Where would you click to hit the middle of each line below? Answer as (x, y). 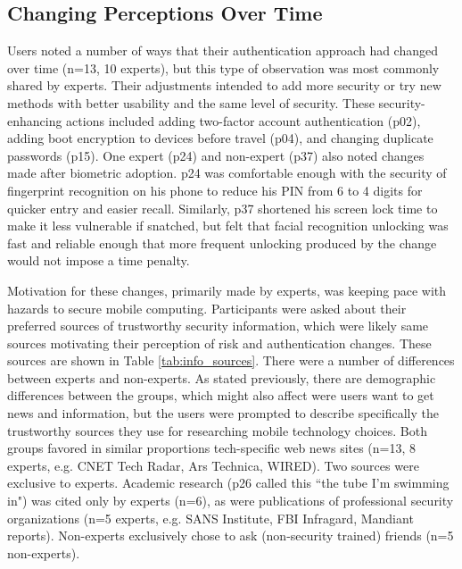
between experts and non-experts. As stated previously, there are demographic (222, 377)
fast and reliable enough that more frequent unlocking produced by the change (222, 243)
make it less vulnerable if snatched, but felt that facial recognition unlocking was (228, 226)
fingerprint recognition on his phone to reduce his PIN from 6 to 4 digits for (215, 190)
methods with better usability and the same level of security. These (191, 102)
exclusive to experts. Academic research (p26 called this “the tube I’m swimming (228, 483)
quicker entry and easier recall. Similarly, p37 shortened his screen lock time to (223, 208)
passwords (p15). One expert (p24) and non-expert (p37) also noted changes (216, 155)
